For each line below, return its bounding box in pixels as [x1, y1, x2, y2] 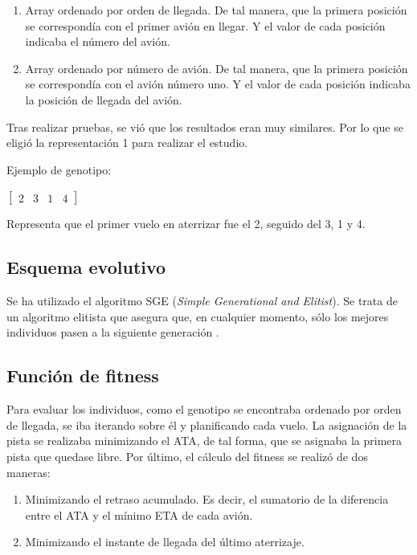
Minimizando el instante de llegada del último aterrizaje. [25, 533, 305, 550]
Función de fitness [6, 363, 159, 388]
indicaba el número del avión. [25, 33, 170, 50]
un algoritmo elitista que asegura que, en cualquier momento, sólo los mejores [6, 308, 389, 324]
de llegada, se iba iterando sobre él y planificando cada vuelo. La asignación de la [6, 416, 407, 433]
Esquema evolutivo [6, 255, 166, 280]
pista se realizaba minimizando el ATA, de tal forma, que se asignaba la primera [6, 432, 402, 449]
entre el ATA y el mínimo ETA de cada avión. [25, 506, 253, 523]
